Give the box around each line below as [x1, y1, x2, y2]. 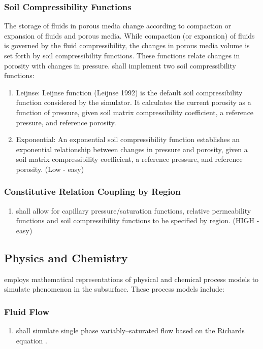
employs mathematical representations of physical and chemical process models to [4, 273, 259, 284]
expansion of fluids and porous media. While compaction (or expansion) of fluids [4, 30, 255, 41]
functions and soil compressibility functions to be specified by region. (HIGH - [16, 215, 259, 226]
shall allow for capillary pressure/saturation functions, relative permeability [16, 205, 251, 216]
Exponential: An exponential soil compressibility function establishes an [16, 134, 240, 145]
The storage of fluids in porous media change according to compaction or [4, 20, 232, 31]
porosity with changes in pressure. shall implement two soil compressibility [4, 60, 236, 71]
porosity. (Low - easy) [16, 163, 84, 174]
